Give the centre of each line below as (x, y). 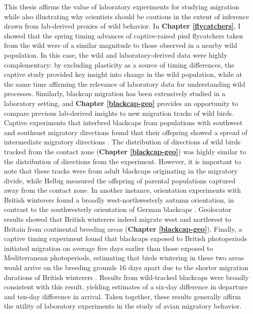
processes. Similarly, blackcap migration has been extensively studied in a (115, 93)
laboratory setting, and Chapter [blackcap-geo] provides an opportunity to (121, 103)
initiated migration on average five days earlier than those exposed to (109, 248)
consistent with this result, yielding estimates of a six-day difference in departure (126, 287)
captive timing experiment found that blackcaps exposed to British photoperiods (126, 238)
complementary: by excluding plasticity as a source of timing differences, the (119, 64)
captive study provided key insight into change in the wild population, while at (123, 74)
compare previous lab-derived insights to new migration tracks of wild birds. (119, 113)
